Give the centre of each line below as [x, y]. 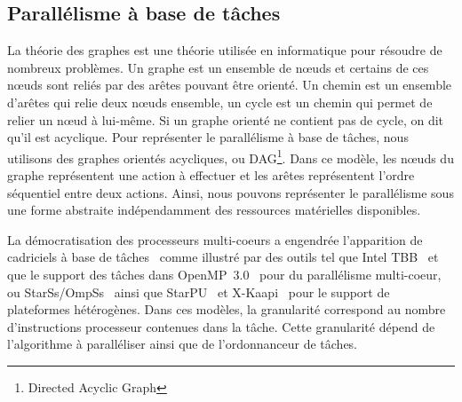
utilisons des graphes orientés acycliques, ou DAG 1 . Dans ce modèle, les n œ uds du [231, 156]
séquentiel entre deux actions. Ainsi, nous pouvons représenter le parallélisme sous [231, 192]
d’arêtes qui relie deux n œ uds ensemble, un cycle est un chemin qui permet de [220, 102]
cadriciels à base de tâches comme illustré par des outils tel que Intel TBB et [223, 257]
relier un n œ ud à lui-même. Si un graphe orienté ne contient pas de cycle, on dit [226, 119]
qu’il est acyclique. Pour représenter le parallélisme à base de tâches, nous [208, 137]
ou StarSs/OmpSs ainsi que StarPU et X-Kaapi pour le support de [199, 292]
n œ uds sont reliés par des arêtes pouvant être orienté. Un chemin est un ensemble [230, 85]
